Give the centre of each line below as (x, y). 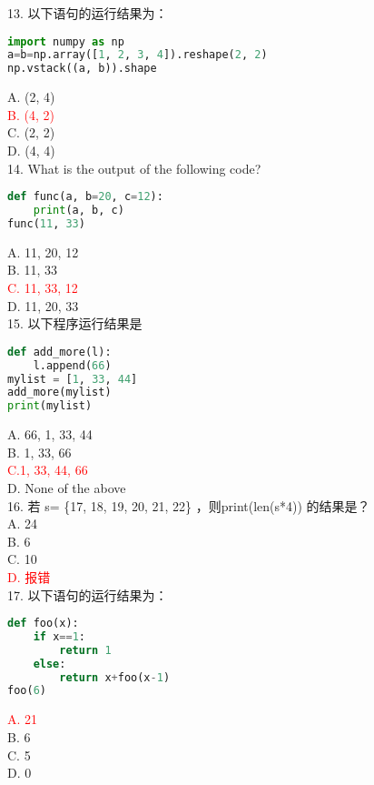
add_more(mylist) (59, 392)
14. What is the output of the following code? (134, 168)
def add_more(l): (59, 352)
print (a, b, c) (79, 211)
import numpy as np (66, 41)
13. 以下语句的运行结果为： (88, 13)
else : (49, 664)
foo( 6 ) (27, 691)
